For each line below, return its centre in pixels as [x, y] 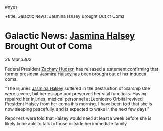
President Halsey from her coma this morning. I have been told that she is [79, 104]
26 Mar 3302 [18, 59]
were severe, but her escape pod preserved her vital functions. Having [76, 93]
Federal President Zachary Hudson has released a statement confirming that [82, 69]
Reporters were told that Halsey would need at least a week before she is [78, 118]
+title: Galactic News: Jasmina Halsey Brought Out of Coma [65, 16]
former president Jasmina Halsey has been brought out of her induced [76, 74]
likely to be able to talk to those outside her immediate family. [66, 123]
